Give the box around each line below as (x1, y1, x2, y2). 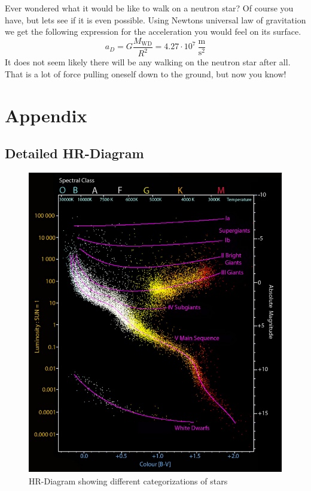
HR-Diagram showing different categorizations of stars (29, 475, 228, 487)
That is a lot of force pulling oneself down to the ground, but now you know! (5, 67, 286, 80)
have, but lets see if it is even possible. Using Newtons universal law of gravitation (5, 13, 306, 26)
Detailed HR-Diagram (5, 144, 144, 162)
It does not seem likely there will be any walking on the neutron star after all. (5, 56, 291, 68)
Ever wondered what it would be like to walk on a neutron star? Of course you (5, 2, 294, 14)
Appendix (5, 103, 87, 127)
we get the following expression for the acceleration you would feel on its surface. (5, 25, 301, 38)
